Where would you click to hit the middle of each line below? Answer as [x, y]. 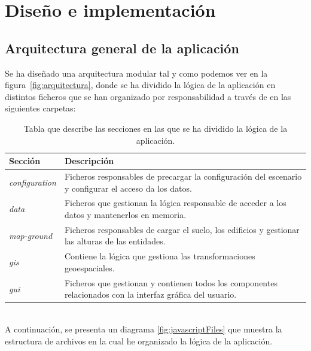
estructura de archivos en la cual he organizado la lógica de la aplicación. [139, 341]
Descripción [89, 161]
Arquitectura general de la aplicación [122, 48]
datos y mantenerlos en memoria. [125, 215]
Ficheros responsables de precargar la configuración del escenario [183, 176]
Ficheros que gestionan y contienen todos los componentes [171, 282]
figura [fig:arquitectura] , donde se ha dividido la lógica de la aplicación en [140, 85]
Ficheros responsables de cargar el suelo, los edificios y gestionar [182, 229]
